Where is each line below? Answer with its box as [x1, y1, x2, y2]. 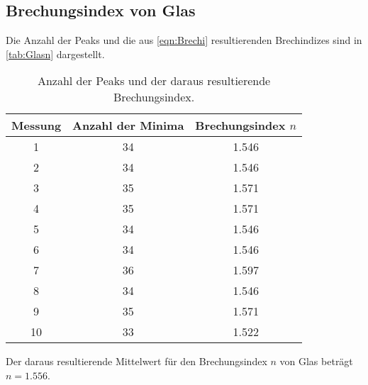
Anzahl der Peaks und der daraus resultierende [37, 72, 271, 89]
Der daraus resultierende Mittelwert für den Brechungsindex [6, 354, 267, 369]
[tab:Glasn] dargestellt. [6, 46, 105, 61]
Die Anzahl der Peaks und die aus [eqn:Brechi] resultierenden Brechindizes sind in [6, 33, 362, 48]
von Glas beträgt [279, 354, 353, 369]
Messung [11, 117, 62, 134]
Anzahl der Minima [72, 117, 184, 134]
